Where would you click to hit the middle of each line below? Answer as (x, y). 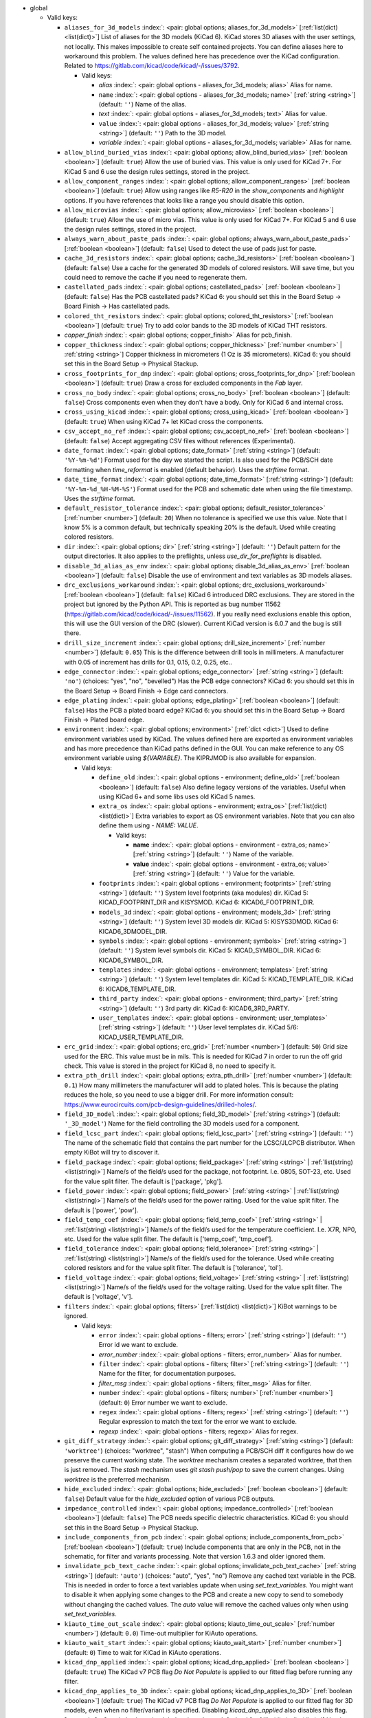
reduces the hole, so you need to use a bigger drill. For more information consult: (179, 1095)
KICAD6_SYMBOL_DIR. (131, 960)
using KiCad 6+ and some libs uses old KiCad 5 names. (177, 796)
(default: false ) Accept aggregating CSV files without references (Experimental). (180, 440)
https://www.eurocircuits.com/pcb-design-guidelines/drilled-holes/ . (160, 1104)
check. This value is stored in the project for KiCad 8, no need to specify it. (170, 1066)
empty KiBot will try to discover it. (112, 1152)
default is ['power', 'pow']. (101, 1210)
